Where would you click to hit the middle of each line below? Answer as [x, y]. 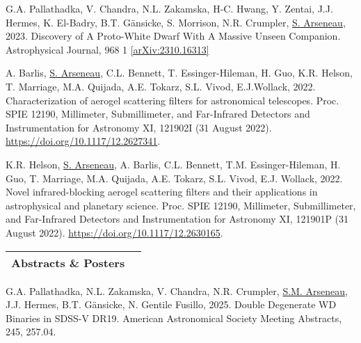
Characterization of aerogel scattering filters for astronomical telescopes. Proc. [173, 100]
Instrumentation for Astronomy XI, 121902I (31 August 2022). [139, 127]
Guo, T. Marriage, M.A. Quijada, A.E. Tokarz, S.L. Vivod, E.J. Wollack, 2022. [174, 178]
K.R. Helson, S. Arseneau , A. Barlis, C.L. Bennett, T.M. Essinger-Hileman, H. [173, 164]
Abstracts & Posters [68, 262]
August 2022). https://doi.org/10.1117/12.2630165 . [114, 232]
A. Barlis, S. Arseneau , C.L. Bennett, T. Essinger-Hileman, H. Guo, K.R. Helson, [179, 73]
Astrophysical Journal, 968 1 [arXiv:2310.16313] [107, 49]
